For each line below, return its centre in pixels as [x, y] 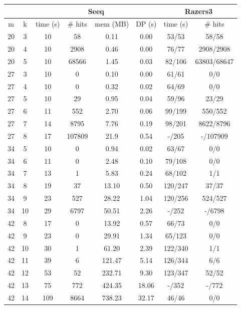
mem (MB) [112, 24]
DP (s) [146, 24]
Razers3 [199, 11]
